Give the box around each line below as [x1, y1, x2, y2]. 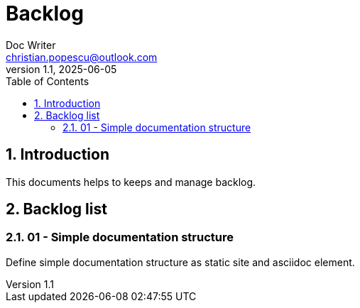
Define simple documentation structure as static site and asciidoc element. [6, 255, 355, 268]
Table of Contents [6, 75, 89, 87]
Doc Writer [6, 38, 56, 51]
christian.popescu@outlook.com [6, 50, 158, 63]
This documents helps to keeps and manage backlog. [6, 175, 256, 188]
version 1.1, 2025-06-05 [6, 62, 117, 75]
